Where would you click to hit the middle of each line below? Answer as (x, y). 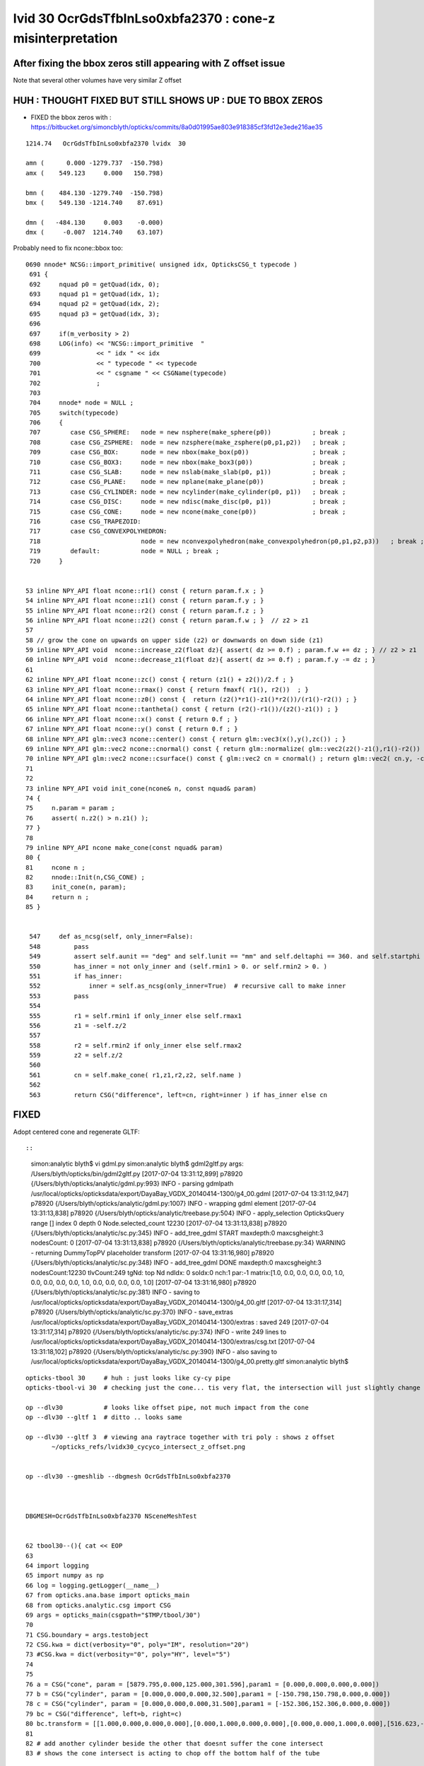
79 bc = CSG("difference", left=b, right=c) (104, 1714)
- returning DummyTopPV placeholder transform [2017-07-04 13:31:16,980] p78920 (153, 1252)
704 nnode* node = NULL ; (82, 403)
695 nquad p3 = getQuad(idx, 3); (95, 314)
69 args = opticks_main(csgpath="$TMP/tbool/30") (113, 1615)
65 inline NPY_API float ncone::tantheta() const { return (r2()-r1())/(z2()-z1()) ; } (182, 709)
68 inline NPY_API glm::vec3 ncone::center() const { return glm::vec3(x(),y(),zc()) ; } (186, 739)
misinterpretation (65, 38)
